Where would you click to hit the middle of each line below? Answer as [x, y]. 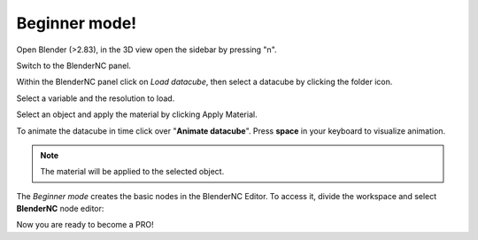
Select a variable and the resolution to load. [96, 98]
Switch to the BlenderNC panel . [74, 66]
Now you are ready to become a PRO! [85, 225]
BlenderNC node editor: [60, 209]
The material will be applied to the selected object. [132, 172]
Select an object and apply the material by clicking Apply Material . [137, 114]
